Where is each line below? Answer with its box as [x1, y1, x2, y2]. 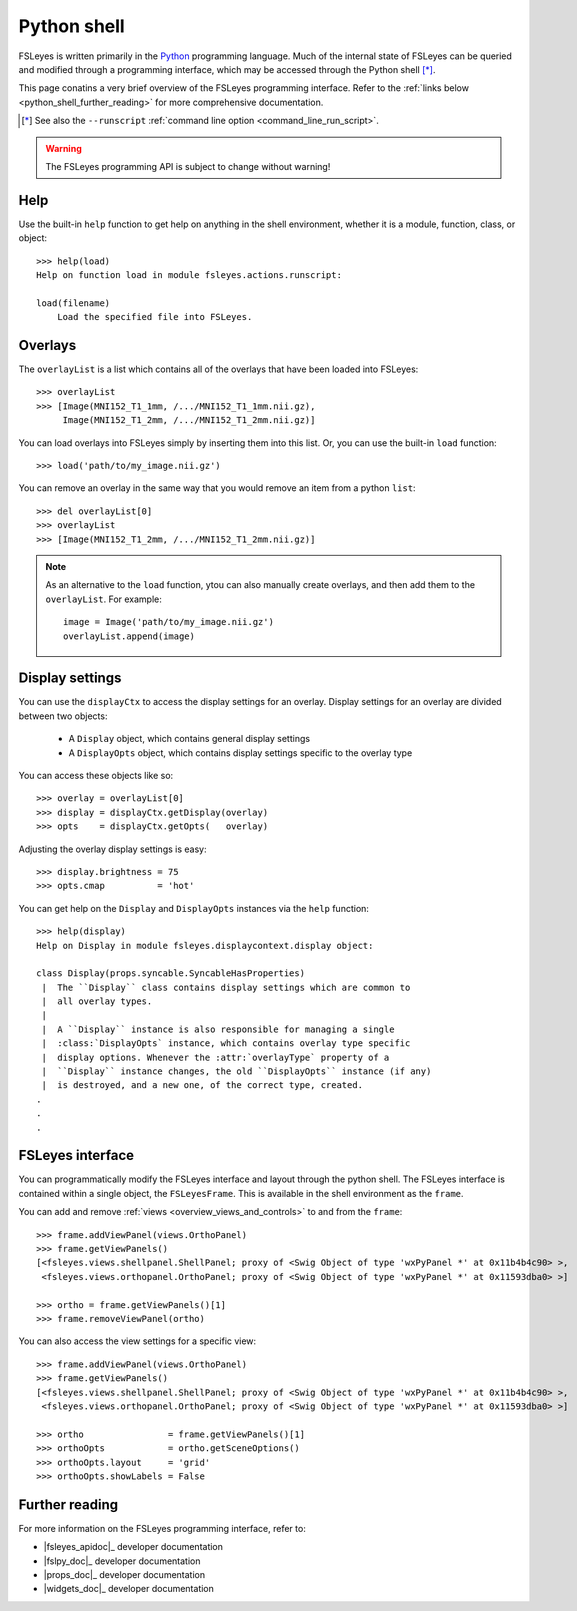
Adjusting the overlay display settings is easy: [18, 843, 207, 855]
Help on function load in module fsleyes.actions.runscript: [36, 269, 342, 280]
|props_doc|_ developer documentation [43, 1568, 205, 1580]
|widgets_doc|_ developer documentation [43, 1583, 215, 1595]
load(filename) [36, 297, 111, 309]
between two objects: [18, 710, 108, 722]
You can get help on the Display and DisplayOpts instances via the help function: [18, 902, 370, 914]
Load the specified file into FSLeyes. [56, 311, 253, 323]
